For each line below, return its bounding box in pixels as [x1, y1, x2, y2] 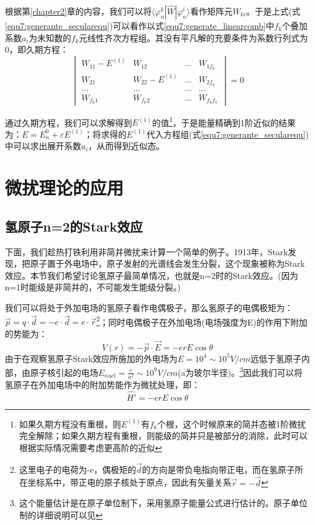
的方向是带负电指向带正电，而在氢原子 [142, 463, 295, 475]
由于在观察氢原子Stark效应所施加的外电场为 [5, 352, 178, 364]
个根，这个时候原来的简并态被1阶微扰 [157, 417, 306, 430]
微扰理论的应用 [5, 175, 124, 200]
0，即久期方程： [5, 43, 68, 56]
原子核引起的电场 [30, 366, 98, 378]
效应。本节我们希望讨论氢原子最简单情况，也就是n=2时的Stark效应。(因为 [5, 269, 299, 281]
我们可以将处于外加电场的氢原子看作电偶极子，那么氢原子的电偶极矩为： [5, 301, 293, 313]
